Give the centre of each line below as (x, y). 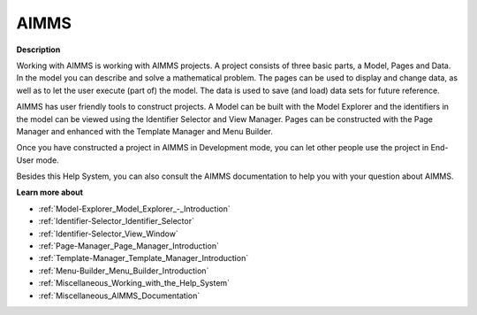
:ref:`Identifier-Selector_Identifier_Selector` (116, 221)
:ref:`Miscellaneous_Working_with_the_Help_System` (134, 283)
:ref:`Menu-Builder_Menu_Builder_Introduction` (124, 271)
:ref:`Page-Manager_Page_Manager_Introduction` (129, 246)
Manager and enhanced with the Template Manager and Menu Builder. (145, 131)
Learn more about (50, 192)
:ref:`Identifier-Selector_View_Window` (108, 234)
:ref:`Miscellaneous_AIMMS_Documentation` (119, 296)
